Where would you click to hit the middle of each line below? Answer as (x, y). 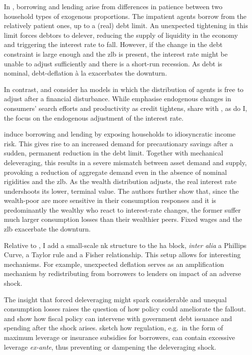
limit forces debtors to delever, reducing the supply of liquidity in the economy (121, 35)
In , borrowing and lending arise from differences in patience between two (113, 6)
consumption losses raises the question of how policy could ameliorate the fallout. (125, 309)
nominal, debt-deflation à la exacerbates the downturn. (85, 73)
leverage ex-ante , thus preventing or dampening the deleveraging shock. (110, 347)
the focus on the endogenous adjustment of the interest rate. (94, 117)
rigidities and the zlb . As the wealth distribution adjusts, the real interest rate (120, 181)
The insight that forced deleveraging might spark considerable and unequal (115, 299)
